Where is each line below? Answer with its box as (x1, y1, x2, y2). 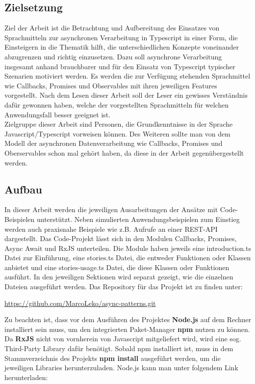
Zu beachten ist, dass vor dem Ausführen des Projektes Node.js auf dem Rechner (4, 314, 252, 325)
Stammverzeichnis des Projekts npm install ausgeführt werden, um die (4, 353, 221, 363)
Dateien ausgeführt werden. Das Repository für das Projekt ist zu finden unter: (4, 281, 243, 292)
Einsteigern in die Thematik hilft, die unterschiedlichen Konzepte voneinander (4, 42, 239, 52)
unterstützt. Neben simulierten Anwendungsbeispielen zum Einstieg (36, 214, 240, 224)
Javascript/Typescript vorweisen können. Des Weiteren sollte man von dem (4, 128, 230, 138)
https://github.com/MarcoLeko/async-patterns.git (4, 298, 156, 308)
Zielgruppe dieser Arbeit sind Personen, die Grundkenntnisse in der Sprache (4, 119, 233, 129)
